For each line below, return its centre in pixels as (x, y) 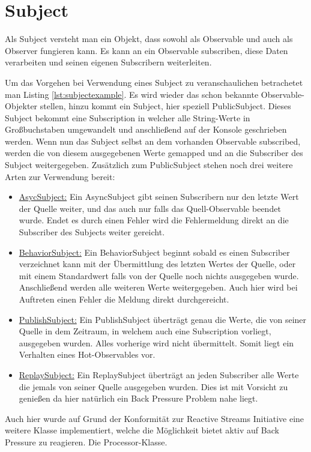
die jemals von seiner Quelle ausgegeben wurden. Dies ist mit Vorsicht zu (153, 386)
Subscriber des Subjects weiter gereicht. (92, 232)
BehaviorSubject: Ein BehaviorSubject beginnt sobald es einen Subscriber (154, 252)
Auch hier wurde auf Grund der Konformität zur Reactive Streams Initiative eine (155, 418)
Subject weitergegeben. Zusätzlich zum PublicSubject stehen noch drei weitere (149, 165)
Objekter (21, 106)
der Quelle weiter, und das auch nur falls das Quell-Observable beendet (150, 208)
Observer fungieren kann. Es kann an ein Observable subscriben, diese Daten (146, 50)
